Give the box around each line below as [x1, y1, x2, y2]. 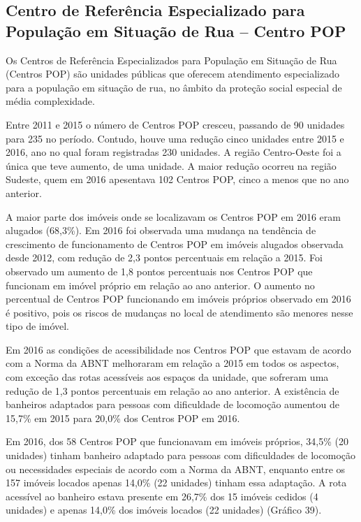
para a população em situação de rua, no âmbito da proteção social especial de [6, 80, 342, 94]
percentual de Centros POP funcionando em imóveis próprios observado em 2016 [6, 291, 351, 306]
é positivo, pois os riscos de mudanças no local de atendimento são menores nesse [6, 305, 353, 319]
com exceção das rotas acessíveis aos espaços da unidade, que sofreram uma [6, 370, 329, 384]
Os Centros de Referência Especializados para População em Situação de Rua [6, 52, 337, 67]
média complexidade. [6, 94, 95, 108]
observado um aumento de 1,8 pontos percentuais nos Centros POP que [6, 263, 313, 278]
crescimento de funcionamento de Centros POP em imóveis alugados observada [6, 236, 344, 251]
